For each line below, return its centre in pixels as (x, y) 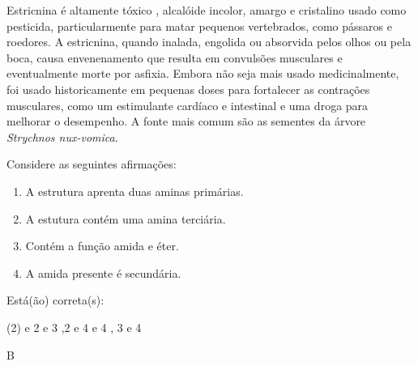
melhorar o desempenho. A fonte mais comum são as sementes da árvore (186, 121)
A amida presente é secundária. (103, 272)
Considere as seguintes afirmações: (92, 164)
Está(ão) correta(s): (55, 300)
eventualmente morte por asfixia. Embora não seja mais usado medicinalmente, (203, 73)
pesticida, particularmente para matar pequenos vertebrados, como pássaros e (199, 26)
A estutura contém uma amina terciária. (126, 218)
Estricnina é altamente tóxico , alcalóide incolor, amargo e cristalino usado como (207, 10)
